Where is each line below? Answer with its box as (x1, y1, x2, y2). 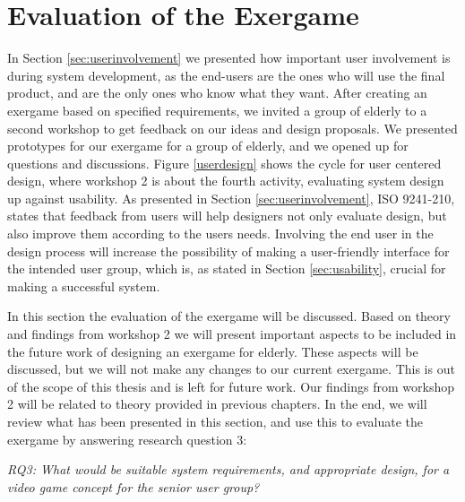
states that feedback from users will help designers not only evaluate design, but (7, 206, 447, 225)
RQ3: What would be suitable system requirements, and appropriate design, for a (7, 460, 450, 479)
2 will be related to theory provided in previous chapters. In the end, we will (7, 394, 427, 413)
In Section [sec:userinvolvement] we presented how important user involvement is (7, 48, 451, 67)
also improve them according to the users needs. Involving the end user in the (7, 224, 434, 243)
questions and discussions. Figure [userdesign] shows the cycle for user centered (7, 153, 442, 172)
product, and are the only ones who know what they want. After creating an (7, 83, 427, 102)
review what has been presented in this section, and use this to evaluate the (7, 412, 424, 430)
